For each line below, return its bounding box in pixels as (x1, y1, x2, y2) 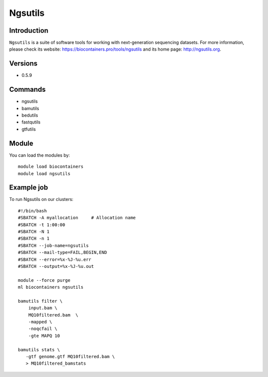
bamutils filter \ (18, 298, 63, 304)
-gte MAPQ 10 (28, 333, 60, 338)
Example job (9, 184, 48, 192)
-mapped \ (28, 319, 52, 325)
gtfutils (21, 126, 36, 132)
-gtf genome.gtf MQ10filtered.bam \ (25, 354, 115, 360)
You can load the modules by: (9, 152, 70, 158)
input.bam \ (28, 305, 58, 311)
